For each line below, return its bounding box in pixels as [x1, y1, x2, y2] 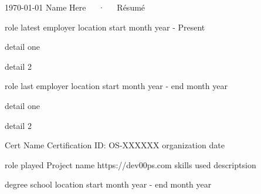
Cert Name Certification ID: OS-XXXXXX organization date [5, 139, 225, 151]
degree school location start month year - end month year [5, 178, 212, 190]
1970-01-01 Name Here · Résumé [5, 1, 145, 13]
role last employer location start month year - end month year [5, 80, 228, 92]
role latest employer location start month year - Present [5, 21, 205, 33]
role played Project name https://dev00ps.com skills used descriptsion [5, 158, 256, 171]
